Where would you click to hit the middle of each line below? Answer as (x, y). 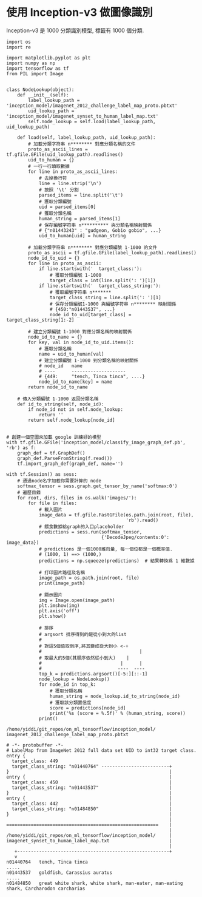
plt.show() (52, 616)
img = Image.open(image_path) (77, 600)
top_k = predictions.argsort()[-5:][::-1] (93, 674)
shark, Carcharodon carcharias (46, 889)
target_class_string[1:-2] (40, 320)
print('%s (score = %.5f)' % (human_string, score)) (118, 713)
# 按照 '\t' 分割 (59, 190)
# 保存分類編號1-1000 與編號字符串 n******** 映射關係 (113, 304)
